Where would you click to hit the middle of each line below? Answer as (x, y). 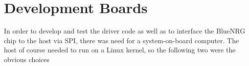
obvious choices (27, 59)
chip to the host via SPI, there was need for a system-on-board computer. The (122, 40)
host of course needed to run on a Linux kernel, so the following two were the (120, 50)
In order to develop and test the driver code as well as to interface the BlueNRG (125, 31)
